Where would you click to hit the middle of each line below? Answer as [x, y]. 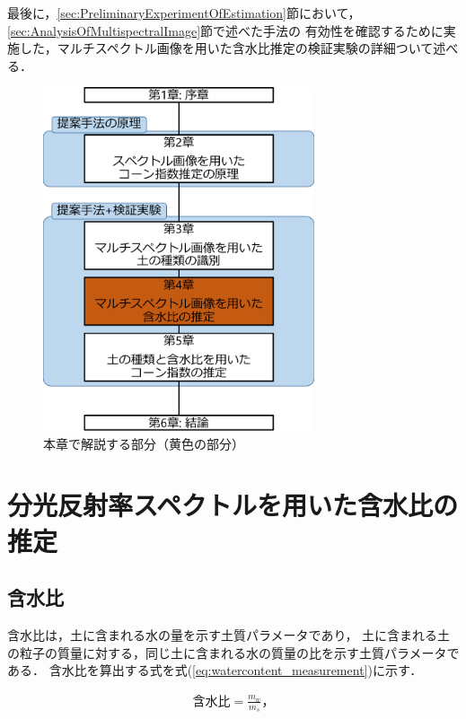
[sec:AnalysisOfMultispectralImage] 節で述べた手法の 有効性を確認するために [225, 30]
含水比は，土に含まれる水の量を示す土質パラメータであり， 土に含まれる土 [229, 635]
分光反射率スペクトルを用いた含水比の [233, 505]
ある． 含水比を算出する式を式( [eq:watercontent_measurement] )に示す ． [215, 670]
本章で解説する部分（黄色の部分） [144, 443]
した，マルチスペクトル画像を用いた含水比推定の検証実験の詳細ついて [226, 48]
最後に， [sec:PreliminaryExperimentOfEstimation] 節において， [184, 13]
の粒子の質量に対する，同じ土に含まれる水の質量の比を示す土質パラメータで [233, 652]
